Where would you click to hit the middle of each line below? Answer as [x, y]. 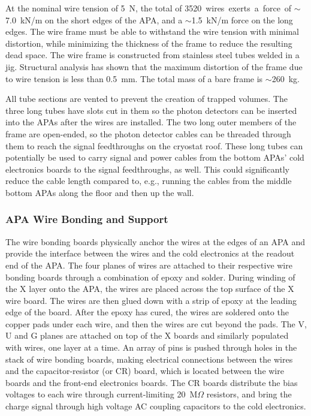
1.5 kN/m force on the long [242, 19]
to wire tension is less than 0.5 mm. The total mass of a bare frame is [134, 78]
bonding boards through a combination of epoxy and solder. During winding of [150, 277]
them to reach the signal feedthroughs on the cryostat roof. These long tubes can [154, 145]
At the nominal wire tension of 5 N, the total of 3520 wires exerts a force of [149, 8]
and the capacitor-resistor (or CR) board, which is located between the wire [145, 371]
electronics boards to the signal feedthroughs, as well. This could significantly [147, 169]
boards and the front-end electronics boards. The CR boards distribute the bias [152, 382]
